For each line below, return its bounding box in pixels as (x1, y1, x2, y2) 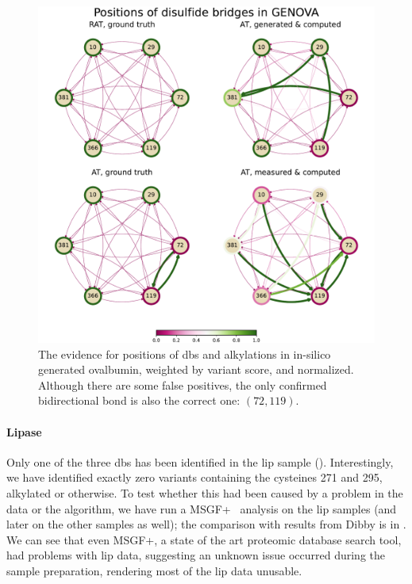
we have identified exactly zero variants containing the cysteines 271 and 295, (6, 469, 383, 486)
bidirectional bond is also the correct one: (38, 392, 241, 409)
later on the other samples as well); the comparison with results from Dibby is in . (6, 516, 406, 532)
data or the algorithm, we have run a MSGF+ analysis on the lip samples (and (6, 500, 397, 517)
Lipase (6, 423, 42, 440)
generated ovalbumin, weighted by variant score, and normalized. (38, 361, 354, 378)
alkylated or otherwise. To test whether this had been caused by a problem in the (6, 484, 403, 501)
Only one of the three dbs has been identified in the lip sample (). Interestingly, (6, 453, 394, 470)
